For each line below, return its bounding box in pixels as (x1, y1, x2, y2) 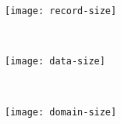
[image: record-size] (5, 5, 117, 16)
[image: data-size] (5, 56, 105, 67)
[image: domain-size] (5, 106, 117, 118)
